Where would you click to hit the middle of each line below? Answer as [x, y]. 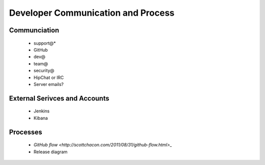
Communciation [34, 30]
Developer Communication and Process [92, 13]
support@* [45, 43]
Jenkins [42, 111]
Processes [26, 132]
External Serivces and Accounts [59, 98]
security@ [44, 71]
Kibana [41, 118]
